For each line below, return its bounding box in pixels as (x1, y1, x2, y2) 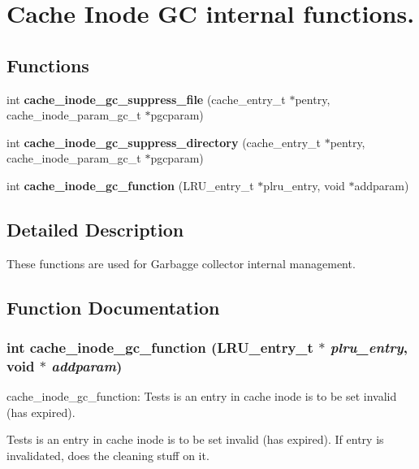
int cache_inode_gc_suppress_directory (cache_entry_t (6, 133, 321, 150)
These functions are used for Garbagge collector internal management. (6, 254, 356, 271)
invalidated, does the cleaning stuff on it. (6, 447, 209, 464)
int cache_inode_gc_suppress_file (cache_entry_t (6, 90, 286, 107)
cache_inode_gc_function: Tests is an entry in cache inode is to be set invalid (6, 388, 397, 405)
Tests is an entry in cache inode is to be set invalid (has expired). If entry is (6, 431, 384, 448)
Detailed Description (6, 216, 184, 241)
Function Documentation (6, 294, 220, 319)
